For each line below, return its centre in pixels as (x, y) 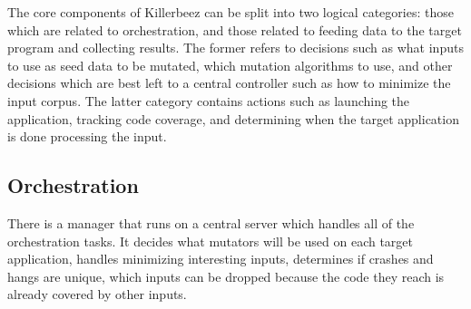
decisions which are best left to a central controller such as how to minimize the (229, 83)
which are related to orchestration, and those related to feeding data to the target (235, 29)
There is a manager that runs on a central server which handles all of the (211, 222)
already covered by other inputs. (97, 294)
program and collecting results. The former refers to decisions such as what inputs (235, 48)
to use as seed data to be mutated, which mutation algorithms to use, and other (230, 65)
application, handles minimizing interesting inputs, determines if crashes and (221, 259)
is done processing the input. (87, 136)
